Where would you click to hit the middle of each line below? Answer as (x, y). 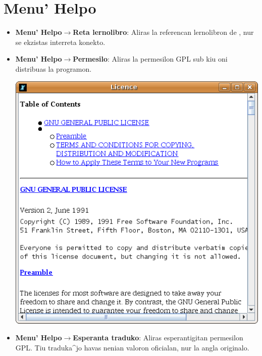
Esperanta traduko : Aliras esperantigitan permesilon (158, 338)
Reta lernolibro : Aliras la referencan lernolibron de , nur (163, 32)
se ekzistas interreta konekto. (60, 42)
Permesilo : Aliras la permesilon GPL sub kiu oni (150, 59)
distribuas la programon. (54, 68)
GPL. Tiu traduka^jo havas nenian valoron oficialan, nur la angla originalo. (132, 347)
